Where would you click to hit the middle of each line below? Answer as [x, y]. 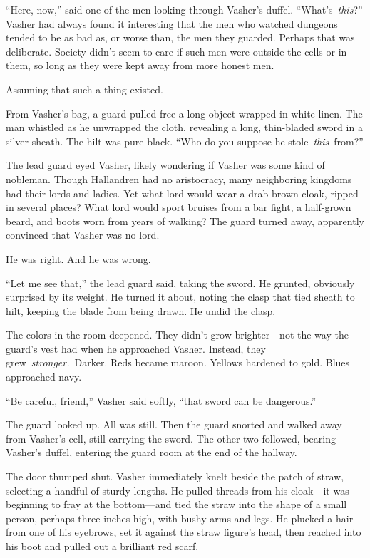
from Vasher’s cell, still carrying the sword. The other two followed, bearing [171, 438]
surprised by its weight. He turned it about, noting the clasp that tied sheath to [180, 297]
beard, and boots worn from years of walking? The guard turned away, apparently [185, 221]
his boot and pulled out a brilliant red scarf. [102, 546]
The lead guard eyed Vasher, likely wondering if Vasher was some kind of [165, 165]
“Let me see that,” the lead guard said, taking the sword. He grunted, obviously [180, 283]
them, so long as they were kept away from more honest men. [140, 65]
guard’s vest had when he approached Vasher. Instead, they [136, 348]
